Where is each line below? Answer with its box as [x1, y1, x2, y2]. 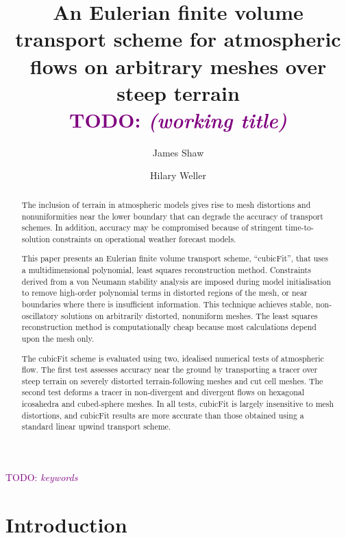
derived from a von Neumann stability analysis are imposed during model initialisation [21, 275, 332, 287]
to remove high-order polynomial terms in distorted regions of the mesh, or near [21, 287, 308, 299]
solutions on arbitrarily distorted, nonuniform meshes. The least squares [61, 309, 318, 321]
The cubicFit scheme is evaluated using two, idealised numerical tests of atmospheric [21, 352, 324, 364]
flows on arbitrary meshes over [29, 51, 327, 80]
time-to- [285, 222, 314, 233]
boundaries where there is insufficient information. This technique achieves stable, [21, 299, 314, 309]
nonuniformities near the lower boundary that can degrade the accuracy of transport [21, 210, 323, 222]
